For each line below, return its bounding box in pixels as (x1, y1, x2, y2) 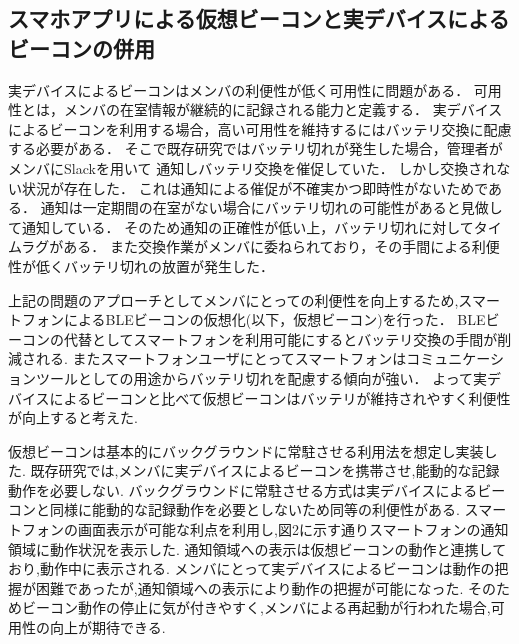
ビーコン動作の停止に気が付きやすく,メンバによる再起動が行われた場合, (21, 597, 491, 618)
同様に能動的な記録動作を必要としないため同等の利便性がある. (49, 499, 460, 520)
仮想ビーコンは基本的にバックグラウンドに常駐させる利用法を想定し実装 (8, 440, 484, 461)
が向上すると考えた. (8, 407, 138, 428)
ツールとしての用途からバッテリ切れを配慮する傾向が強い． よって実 (35, 367, 488, 388)
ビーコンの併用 (8, 32, 155, 63)
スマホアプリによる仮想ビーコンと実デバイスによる (8, 3, 510, 34)
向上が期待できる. (49, 617, 166, 638)
